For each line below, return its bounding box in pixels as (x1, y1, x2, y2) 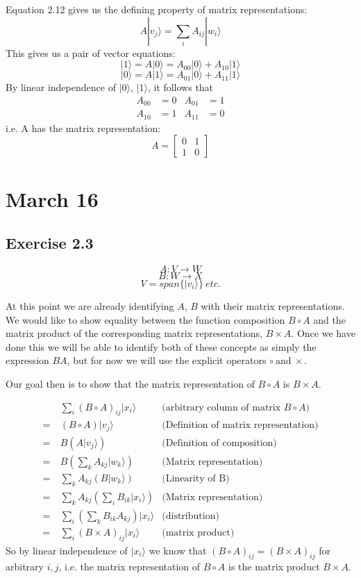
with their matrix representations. (201, 298, 345, 313)
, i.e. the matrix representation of (58, 559, 201, 574)
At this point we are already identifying (6, 298, 174, 313)
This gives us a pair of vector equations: (6, 45, 176, 60)
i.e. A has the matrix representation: (6, 120, 161, 135)
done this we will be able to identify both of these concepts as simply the (6, 339, 317, 354)
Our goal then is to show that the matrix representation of (6, 376, 255, 390)
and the (313, 312, 346, 327)
